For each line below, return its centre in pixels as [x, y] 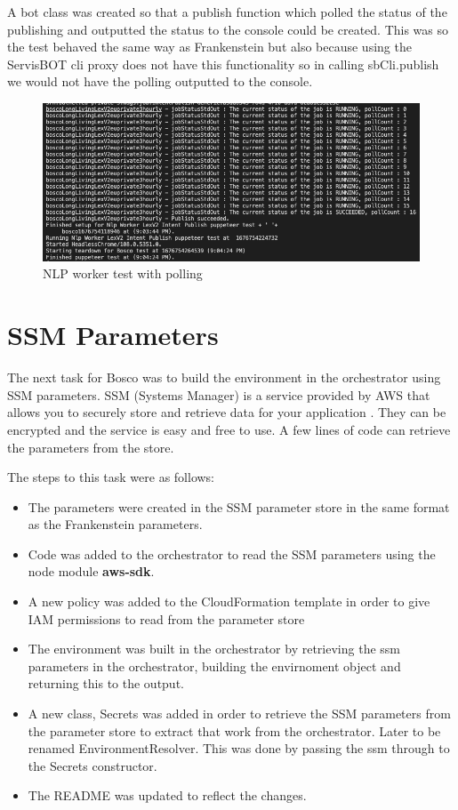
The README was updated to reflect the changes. [167, 795]
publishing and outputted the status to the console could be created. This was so [228, 29]
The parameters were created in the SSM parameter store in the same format [239, 506]
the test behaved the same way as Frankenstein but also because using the [209, 47]
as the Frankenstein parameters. [115, 524]
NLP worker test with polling [123, 273]
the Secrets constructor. [92, 765]
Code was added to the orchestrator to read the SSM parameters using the [232, 553]
